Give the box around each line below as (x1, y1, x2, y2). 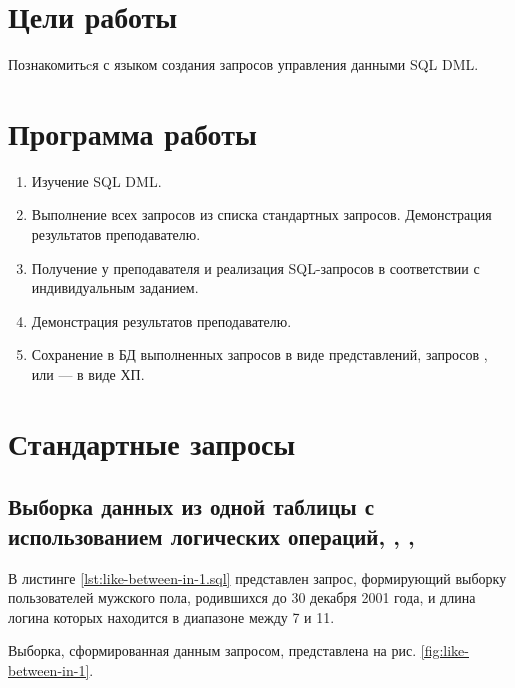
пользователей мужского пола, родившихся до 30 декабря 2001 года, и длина (8, 587, 476, 608)
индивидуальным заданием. (31, 277, 199, 298)
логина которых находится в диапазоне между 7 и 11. (8, 606, 335, 627)
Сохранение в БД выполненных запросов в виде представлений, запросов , (31, 344, 488, 365)
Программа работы (8, 112, 257, 153)
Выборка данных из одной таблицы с (8, 491, 375, 522)
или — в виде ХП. (31, 364, 145, 384)
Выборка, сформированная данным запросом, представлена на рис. (8, 640, 417, 661)
